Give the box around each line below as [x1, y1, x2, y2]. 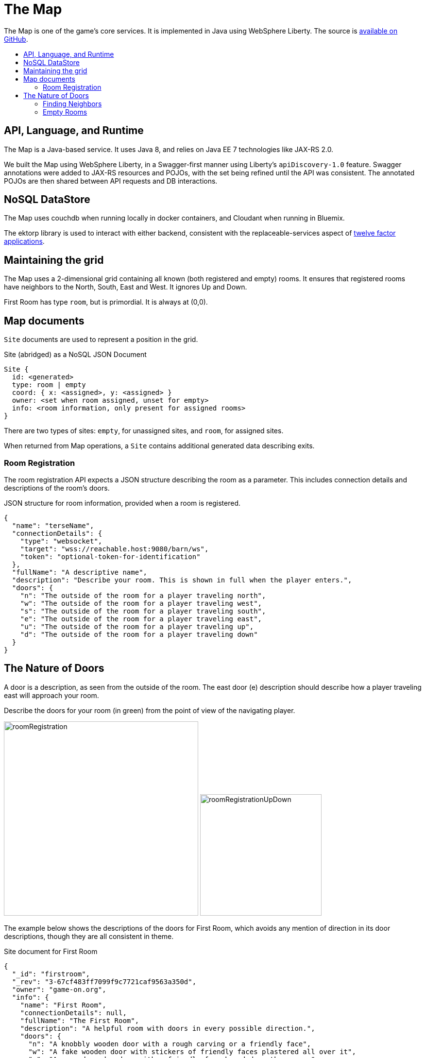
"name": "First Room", [20, 1001, 106, 1009]
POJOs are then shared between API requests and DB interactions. [4, 176, 218, 185]
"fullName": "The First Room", [20, 1016, 139, 1024]
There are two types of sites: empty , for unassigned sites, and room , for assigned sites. [4, 427, 284, 435]
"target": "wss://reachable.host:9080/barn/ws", [20, 545, 209, 553]
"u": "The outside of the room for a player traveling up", [20, 622, 254, 631]
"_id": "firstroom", [12, 970, 90, 978]
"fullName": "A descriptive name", [12, 568, 148, 576]
